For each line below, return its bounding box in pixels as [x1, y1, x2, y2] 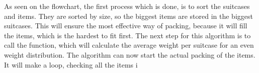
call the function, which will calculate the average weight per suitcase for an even [4, 40, 254, 50]
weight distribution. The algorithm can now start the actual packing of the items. [4, 49, 255, 60]
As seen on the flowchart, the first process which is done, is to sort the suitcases [4, 1, 250, 11]
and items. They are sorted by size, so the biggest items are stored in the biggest [4, 10, 253, 21]
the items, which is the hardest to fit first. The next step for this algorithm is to [4, 30, 251, 40]
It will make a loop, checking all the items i [4, 59, 138, 70]
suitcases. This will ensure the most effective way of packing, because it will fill [4, 20, 247, 31]
